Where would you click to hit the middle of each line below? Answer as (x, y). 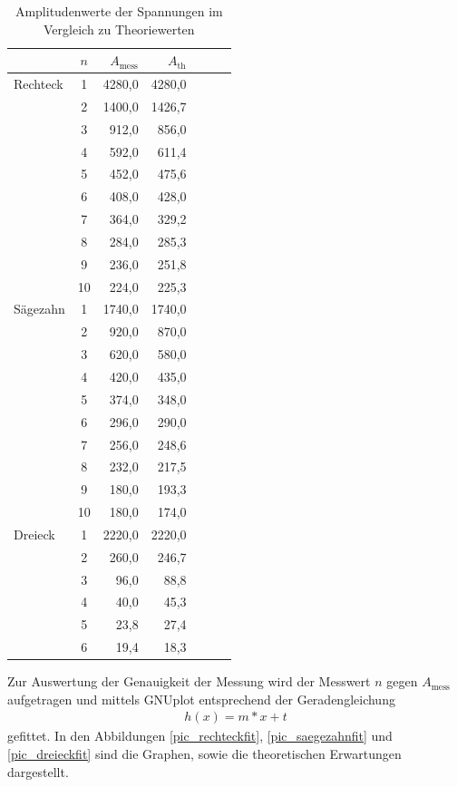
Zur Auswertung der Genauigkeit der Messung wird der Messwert (189, 681)
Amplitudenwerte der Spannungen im (119, 11)
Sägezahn (39, 309)
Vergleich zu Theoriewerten (119, 29)
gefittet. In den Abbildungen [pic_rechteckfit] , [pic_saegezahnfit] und (200, 736)
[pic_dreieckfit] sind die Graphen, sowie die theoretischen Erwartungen (204, 754)
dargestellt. (38, 771)
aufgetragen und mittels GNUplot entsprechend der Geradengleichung (201, 699)
